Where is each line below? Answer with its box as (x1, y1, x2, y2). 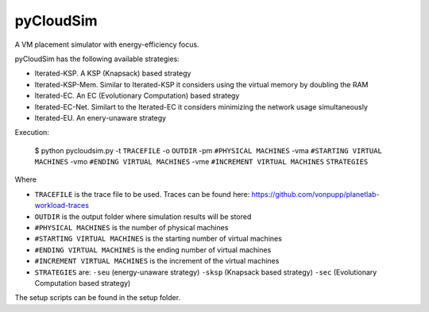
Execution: (14, 128, 49, 137)
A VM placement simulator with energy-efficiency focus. (14, 40, 199, 49)
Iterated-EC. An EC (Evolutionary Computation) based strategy (34, 91, 240, 101)
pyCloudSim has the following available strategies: (14, 54, 180, 64)
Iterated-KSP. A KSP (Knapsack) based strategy (34, 68, 191, 79)
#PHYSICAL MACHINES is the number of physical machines (34, 223, 229, 233)
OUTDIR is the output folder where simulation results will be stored (34, 211, 252, 221)
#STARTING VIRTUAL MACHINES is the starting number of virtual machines (34, 234, 282, 244)
